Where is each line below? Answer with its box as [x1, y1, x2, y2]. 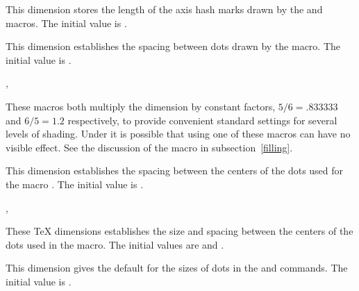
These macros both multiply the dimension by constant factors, [6, 99, 276, 113]
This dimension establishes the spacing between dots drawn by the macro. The [6, 39, 341, 53]
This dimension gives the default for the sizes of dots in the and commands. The [6, 260, 348, 275]
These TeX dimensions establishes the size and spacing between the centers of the [6, 224, 353, 238]
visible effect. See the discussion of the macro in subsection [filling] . [6, 140, 293, 154]
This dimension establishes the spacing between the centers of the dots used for [6, 163, 344, 178]
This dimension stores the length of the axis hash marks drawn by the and [6, 2, 323, 16]
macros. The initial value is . [6, 15, 127, 30]
